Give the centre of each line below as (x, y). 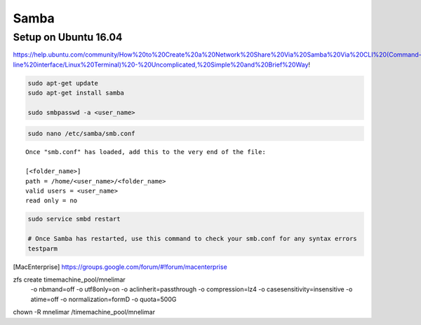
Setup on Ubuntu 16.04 (68, 37)
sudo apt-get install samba (76, 93)
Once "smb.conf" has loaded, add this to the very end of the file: (146, 152)
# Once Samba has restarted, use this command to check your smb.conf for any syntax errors (192, 239)
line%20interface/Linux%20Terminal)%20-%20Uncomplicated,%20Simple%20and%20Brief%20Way (161, 64)
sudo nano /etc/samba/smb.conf (82, 133)
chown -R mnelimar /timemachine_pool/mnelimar (84, 312)
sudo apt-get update (63, 83)
